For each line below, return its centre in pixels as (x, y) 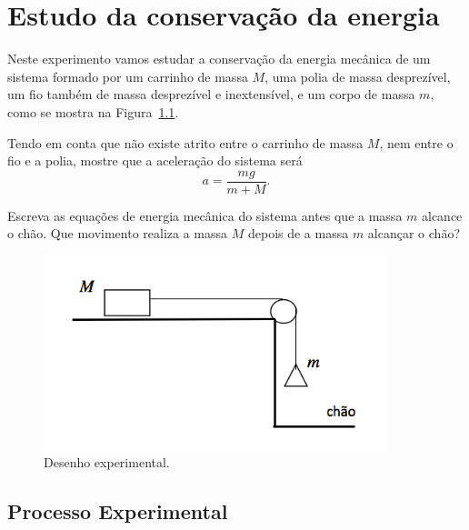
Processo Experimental (118, 511)
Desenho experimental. (107, 462)
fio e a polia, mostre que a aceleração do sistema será (155, 160)
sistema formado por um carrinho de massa (128, 76)
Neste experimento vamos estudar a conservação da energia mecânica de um (219, 59)
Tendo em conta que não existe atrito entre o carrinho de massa (185, 142)
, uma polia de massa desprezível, (358, 76)
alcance (442, 215)
